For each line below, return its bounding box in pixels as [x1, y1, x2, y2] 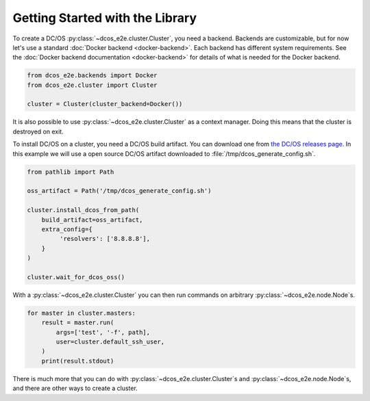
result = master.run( [41, 319, 114, 326]
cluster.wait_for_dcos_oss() [27, 273, 125, 281]
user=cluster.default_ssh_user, [56, 338, 164, 346]
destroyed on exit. [12, 127, 64, 135]
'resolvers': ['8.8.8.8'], [59, 235, 151, 243]
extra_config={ [41, 225, 92, 233]
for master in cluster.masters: [27, 309, 136, 317]
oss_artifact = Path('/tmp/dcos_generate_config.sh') [27, 187, 212, 195]
